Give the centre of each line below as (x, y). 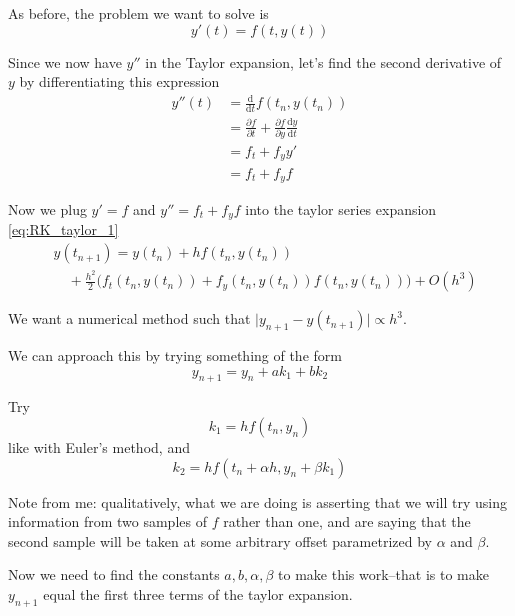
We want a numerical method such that (129, 318)
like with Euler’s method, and (99, 446)
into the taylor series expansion (341, 208)
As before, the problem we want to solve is (138, 13)
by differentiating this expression (119, 81)
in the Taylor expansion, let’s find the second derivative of (323, 61)
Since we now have (65, 61)
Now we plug (47, 208)
